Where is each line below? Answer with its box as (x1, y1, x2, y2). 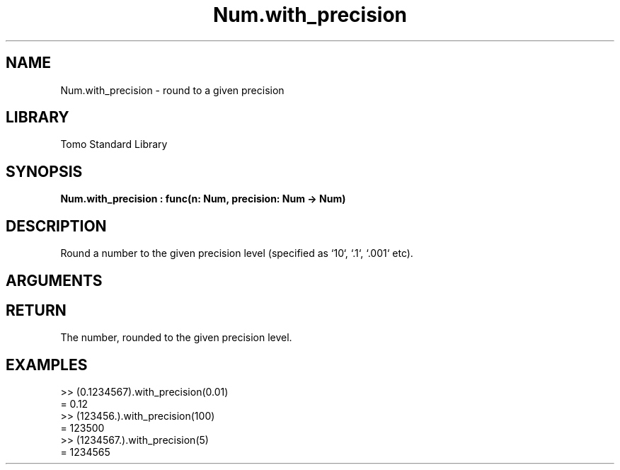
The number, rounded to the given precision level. (60, 331, 292, 344)
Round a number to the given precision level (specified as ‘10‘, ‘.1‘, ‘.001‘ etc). (60, 247, 413, 260)
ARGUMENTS (6, 271, 103, 290)
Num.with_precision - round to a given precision (60, 84, 285, 96)
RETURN (6, 301, 67, 319)
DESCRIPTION (6, 217, 107, 235)
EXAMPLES (6, 355, 88, 374)
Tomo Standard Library (60, 138, 168, 151)
